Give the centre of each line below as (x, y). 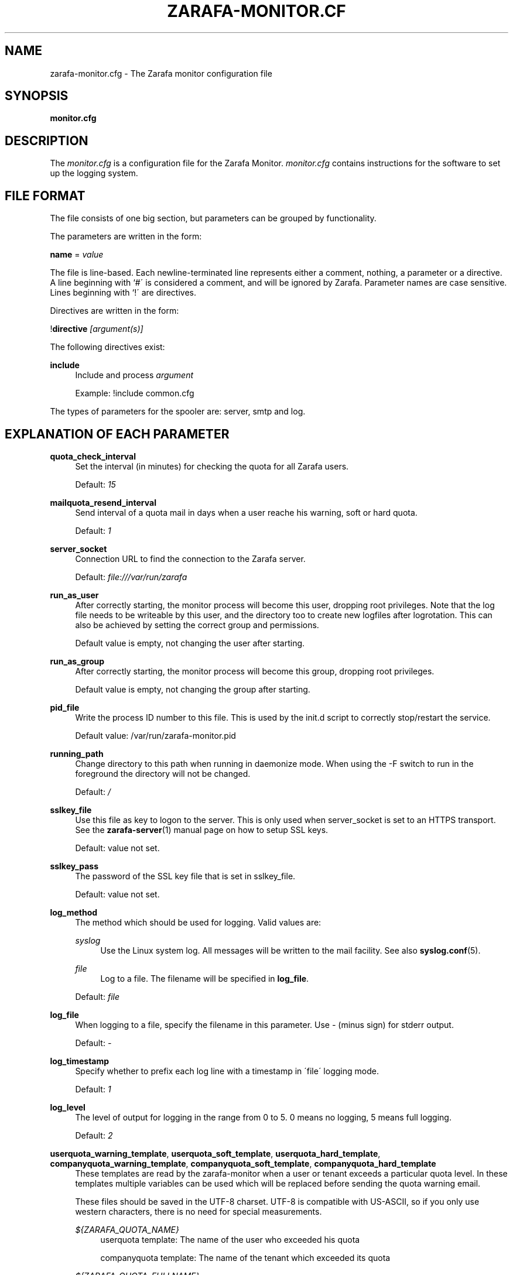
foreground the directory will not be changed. (163, 773)
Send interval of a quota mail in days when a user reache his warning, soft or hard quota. (246, 512)
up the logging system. (94, 173)
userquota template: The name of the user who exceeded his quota (230, 1239)
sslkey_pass (74, 866)
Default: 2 (94, 1135)
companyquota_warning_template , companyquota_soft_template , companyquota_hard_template (243, 1163)
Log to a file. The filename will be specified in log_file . (205, 978)
